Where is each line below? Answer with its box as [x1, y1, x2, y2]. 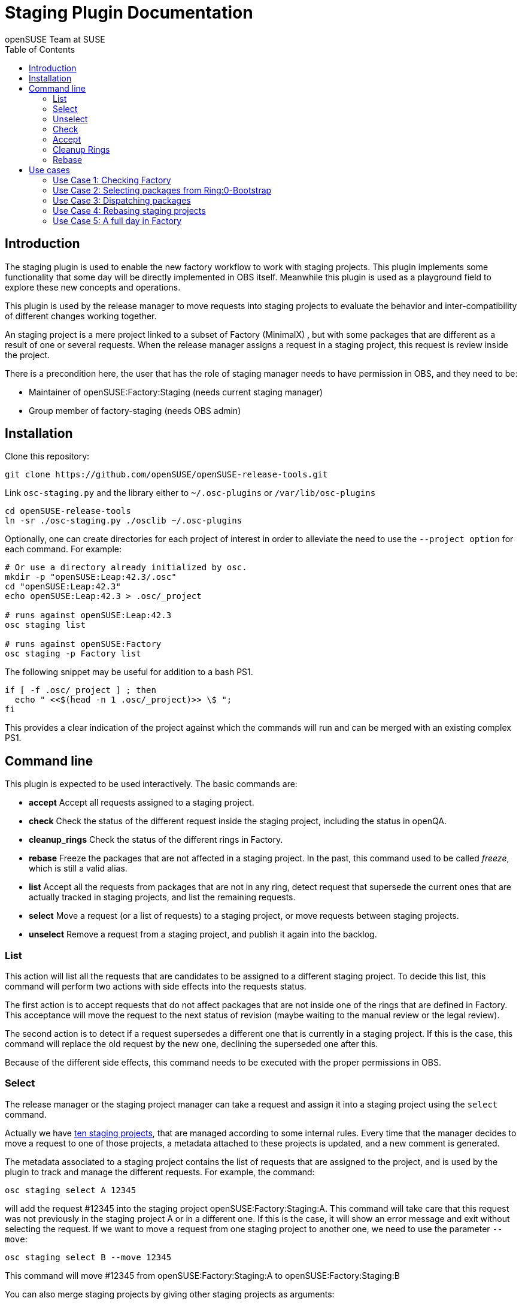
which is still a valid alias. [29, 863, 128, 874]
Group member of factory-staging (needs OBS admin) [29, 405, 241, 416]
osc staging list [5, 620, 86, 630]
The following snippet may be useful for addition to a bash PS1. [5, 667, 253, 677]
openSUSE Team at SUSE [5, 34, 105, 44]
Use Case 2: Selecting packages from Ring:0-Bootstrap [53, 184, 272, 195]
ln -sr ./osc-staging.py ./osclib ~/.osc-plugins [5, 516, 242, 526]
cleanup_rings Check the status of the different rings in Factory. [29, 834, 283, 845]
